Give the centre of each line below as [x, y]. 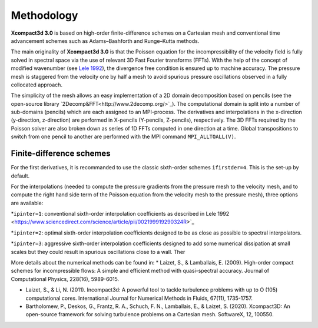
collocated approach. [37, 85]
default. [20, 176]
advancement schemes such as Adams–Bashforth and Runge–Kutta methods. [105, 41]
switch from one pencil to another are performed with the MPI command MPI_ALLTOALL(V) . [123, 137]
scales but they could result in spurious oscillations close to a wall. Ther [98, 252]
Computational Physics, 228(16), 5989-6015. [65, 279]
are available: [27, 203]
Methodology [44, 15]
